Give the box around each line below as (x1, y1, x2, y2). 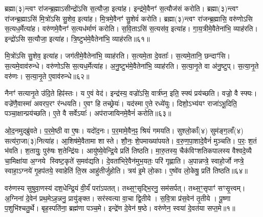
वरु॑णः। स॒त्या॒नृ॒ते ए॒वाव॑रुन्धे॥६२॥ (5, 70, 90, 81)
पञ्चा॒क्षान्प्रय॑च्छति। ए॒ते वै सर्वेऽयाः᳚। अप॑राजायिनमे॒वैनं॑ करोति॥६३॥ (5, 108, 171, 119)
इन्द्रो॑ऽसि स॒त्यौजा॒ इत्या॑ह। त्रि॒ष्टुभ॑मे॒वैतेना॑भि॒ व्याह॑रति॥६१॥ (5, 33, 150, 44)
